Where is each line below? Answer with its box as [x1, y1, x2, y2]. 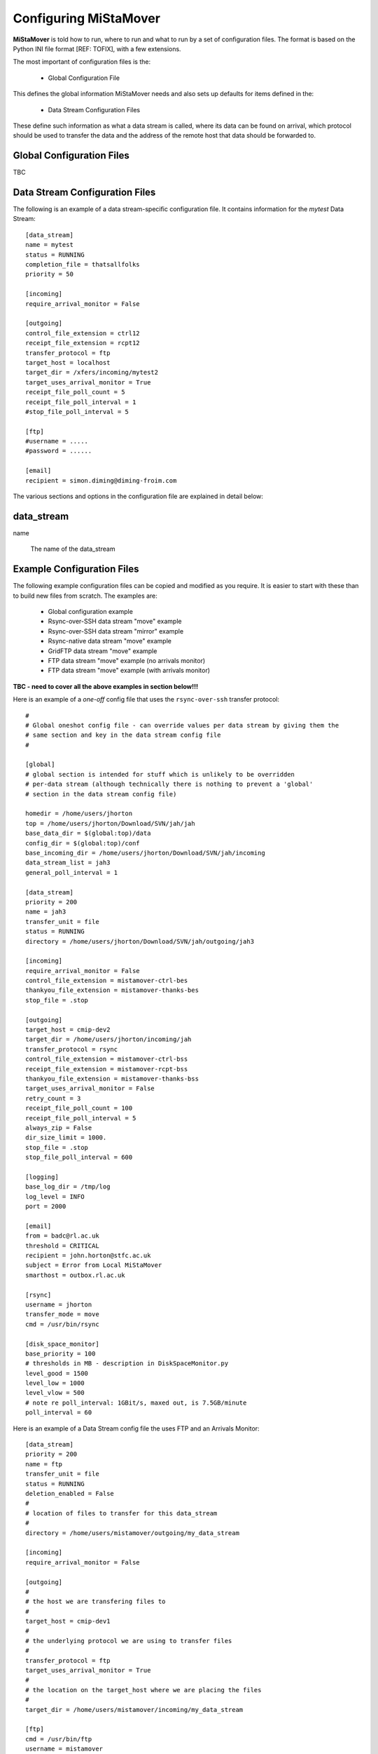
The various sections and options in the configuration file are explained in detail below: [13, 492, 264, 501]
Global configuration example [48, 608, 133, 616]
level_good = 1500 [25, 1369, 89, 1377]
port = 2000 [25, 1203, 66, 1210]
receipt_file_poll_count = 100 [25, 1104, 133, 1112]
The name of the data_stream [30, 544, 115, 554]
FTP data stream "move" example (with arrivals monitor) [48, 667, 210, 675]
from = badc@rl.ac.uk [25, 1232, 99, 1240]
